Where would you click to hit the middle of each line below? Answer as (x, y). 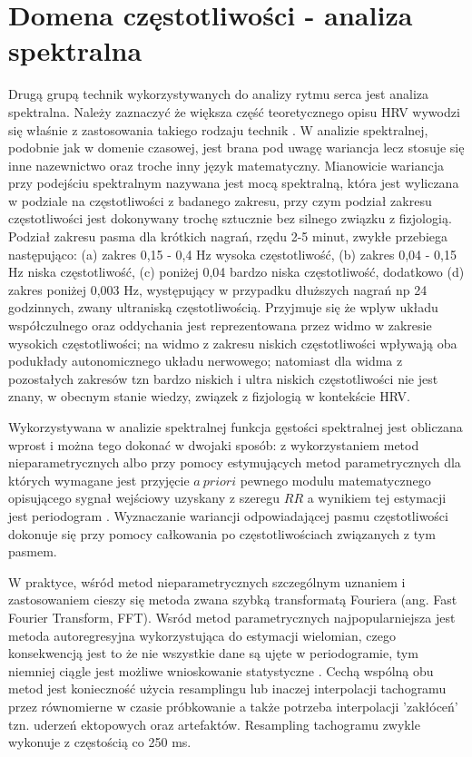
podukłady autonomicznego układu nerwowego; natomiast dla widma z (206, 361)
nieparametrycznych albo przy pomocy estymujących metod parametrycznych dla (235, 462)
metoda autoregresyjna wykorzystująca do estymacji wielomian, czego (202, 635)
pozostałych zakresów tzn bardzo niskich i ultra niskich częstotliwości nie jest (223, 378)
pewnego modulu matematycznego (335, 480)
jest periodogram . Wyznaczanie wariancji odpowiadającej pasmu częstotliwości (228, 515)
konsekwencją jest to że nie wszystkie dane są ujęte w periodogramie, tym (213, 653)
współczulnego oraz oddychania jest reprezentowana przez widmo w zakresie (220, 325)
